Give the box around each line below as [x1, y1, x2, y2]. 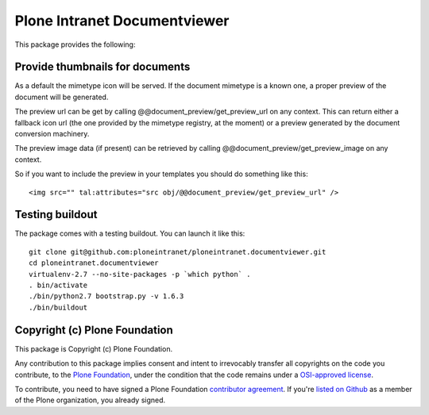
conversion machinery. [14, 129, 90, 139]
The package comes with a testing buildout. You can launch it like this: [14, 229, 245, 238]
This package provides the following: [14, 40, 136, 49]
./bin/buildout [29, 302, 88, 312]
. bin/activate [29, 281, 88, 290]
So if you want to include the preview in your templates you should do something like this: [14, 169, 309, 179]
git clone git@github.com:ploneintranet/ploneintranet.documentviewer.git [29, 247, 327, 256]
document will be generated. [14, 92, 109, 102]
